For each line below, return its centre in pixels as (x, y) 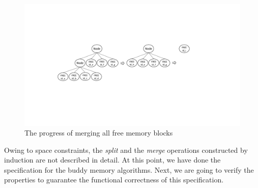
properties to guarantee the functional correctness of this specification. (114, 180)
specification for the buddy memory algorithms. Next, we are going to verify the (129, 169)
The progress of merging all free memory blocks (99, 133)
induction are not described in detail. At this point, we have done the (112, 160)
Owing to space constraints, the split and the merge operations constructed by (126, 150)
